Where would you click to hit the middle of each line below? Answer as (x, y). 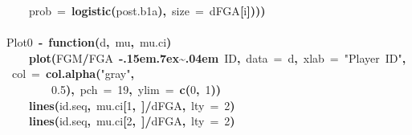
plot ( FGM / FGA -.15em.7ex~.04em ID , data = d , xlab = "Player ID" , (218, 57)
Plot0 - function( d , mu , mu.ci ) (89, 42)
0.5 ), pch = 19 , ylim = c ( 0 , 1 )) (136, 89)
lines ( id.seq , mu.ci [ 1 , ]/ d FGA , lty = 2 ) (132, 105)
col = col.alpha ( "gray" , (73, 74)
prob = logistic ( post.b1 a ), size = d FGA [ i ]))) (147, 10)
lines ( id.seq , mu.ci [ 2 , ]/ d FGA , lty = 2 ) (132, 121)
